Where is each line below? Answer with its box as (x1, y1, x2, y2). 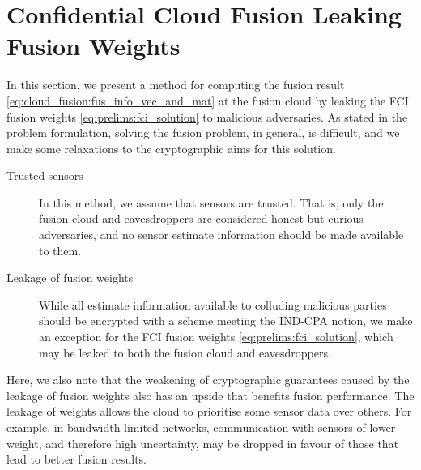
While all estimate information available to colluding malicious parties (39, 296, 387, 313)
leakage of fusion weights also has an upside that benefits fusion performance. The (6, 387, 415, 404)
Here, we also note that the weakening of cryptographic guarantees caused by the (6, 371, 410, 388)
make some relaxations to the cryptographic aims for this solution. (6, 139, 336, 156)
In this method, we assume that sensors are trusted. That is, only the (39, 194, 384, 211)
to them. (39, 241, 82, 258)
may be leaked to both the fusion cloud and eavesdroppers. (39, 344, 331, 361)
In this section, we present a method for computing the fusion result (6, 76, 345, 93)
